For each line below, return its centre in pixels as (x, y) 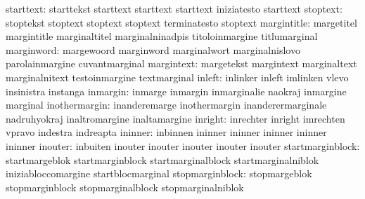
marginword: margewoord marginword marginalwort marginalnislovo (153, 49)
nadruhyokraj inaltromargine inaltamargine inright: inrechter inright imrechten (175, 118)
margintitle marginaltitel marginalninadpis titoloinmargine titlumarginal (162, 36)
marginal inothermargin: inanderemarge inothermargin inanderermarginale (166, 105)
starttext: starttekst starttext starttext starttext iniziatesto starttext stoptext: (174, 8)
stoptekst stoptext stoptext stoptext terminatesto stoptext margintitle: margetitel (181, 22)
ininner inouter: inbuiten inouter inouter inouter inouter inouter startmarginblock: (183, 145)
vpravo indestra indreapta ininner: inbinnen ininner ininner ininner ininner (166, 132)
